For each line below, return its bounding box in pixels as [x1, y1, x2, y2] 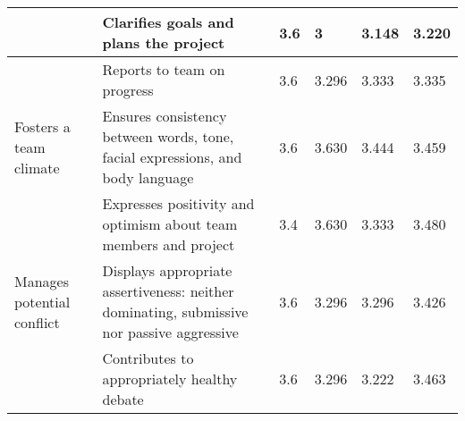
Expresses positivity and [102, 193, 255, 214]
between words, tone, [102, 126, 234, 147]
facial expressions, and [102, 147, 242, 167]
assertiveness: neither [102, 281, 234, 301]
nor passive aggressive [102, 322, 239, 342]
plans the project [102, 32, 225, 53]
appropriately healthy [102, 368, 238, 389]
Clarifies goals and [102, 12, 234, 32]
